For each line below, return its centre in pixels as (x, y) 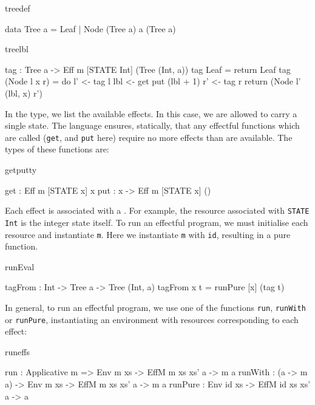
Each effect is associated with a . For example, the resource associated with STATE (157, 210)
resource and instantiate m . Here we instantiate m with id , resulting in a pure (148, 234)
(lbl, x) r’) (24, 93)
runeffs (17, 351)
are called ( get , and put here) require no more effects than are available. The (149, 137)
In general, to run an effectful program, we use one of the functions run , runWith (155, 307)
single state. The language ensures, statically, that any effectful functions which (152, 125)
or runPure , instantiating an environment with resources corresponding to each (152, 319)
